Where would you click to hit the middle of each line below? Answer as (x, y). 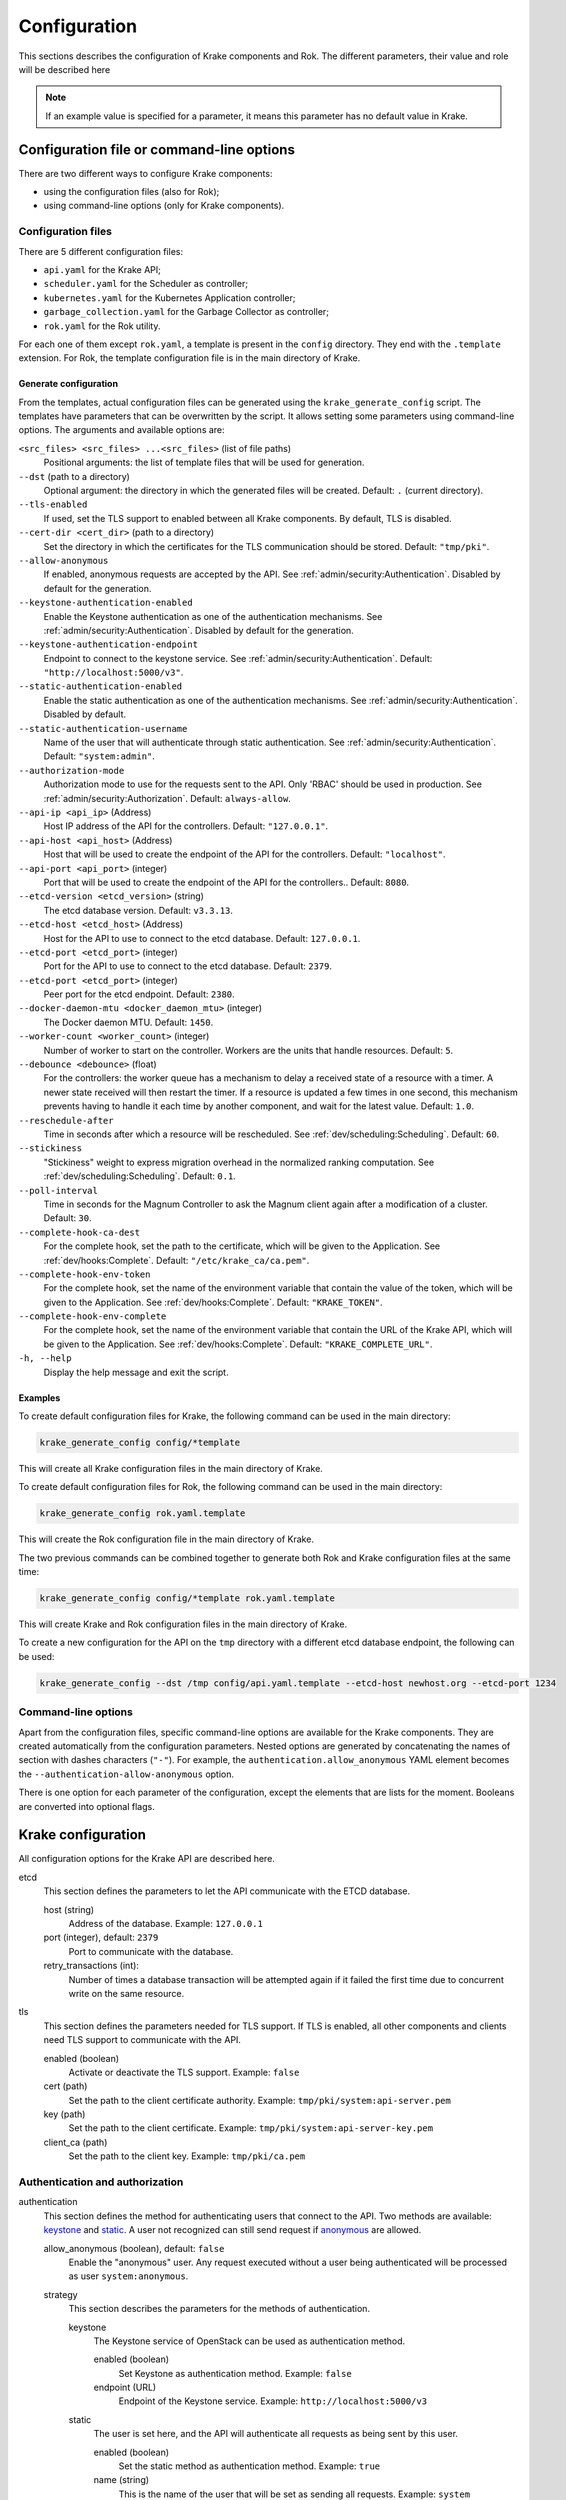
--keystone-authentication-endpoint (108, 644)
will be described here (64, 69)
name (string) (121, 2480)
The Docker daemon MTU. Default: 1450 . (128, 1022)
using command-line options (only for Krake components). (164, 206)
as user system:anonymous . (128, 2276)
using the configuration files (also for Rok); (131, 192)
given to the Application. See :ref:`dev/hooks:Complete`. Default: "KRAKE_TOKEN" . (213, 1302)
